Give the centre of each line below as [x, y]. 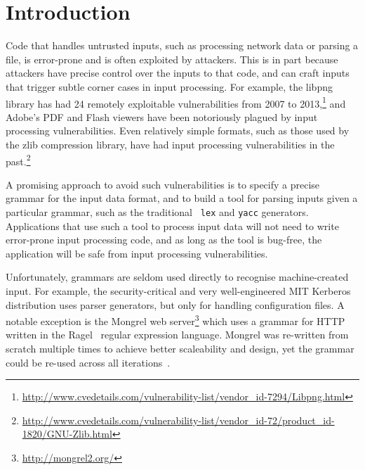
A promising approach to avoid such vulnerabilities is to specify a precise [163, 184]
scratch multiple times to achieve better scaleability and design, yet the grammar [180, 349]
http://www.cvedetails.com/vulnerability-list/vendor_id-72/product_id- [178, 420]
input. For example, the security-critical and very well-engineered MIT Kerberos [178, 291]
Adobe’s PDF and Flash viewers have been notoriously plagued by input [162, 116]
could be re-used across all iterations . [88, 362]
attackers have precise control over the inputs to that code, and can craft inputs [178, 73]
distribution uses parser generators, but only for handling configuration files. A [175, 304]
